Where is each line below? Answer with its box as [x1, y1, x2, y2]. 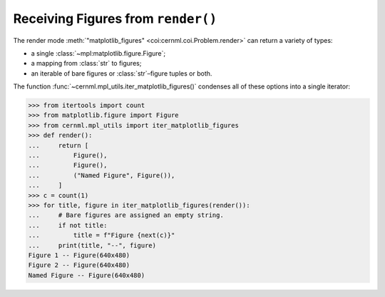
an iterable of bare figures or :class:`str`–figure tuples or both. [31, 69, 212, 78]
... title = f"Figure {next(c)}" [28, 231, 175, 239]
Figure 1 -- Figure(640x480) [28, 251, 130, 259]
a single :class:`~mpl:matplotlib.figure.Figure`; [31, 49, 166, 57]
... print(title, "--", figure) [28, 241, 157, 249]
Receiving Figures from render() [13, 11, 217, 26]
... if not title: [28, 221, 108, 229]
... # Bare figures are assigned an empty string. [28, 211, 224, 219]
